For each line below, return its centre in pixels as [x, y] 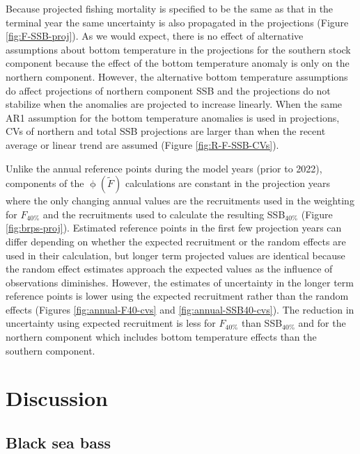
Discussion [57, 398]
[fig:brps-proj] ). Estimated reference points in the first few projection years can [174, 228]
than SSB [262, 323]
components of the [45, 183]
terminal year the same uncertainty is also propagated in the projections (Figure [177, 22]
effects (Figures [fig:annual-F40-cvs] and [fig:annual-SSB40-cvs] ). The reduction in [180, 309]
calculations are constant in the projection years [228, 183]
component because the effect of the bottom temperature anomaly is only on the [178, 63]
